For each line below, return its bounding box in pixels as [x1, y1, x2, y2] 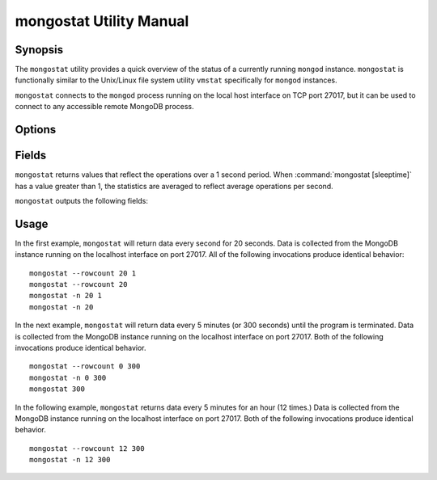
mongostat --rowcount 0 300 [29, 362, 141, 371]
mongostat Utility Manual [15, 12, 189, 30]
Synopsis [15, 43, 64, 57]
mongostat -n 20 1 [29, 291, 103, 301]
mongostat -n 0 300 [29, 373, 107, 382]
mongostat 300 [29, 385, 85, 394]
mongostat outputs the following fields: [15, 196, 149, 205]
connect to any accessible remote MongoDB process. [15, 102, 194, 112]
